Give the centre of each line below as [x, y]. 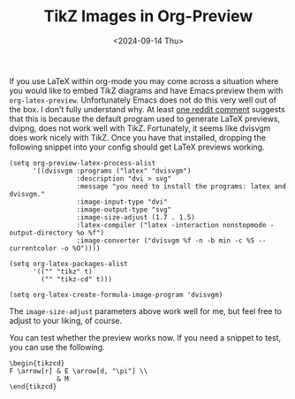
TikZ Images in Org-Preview [148, 16]
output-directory [41, 233]
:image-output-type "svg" [124, 210]
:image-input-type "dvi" [122, 202]
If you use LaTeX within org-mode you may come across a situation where [144, 81]
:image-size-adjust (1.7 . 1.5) [136, 217]
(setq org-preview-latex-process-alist [83, 163]
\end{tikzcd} [33, 387]
